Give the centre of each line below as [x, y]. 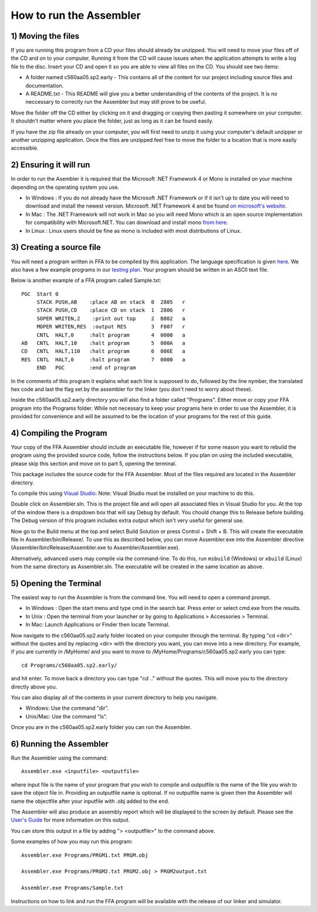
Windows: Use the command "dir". [67, 708]
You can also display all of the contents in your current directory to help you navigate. [114, 697]
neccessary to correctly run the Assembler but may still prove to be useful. [116, 102]
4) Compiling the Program [59, 433]
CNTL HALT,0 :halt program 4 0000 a [111, 335]
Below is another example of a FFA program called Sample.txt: [86, 280]
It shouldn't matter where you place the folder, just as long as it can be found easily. [112, 121]
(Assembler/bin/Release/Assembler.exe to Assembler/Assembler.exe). [95, 548]
